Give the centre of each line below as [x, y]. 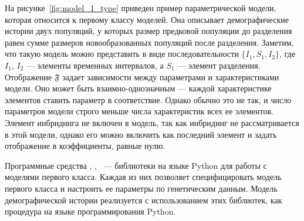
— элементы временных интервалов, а [95, 65]
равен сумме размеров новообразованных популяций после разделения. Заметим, [149, 42]
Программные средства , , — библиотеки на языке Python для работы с [136, 165]
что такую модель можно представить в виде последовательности [122, 54]
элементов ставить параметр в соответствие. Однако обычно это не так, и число [148, 99]
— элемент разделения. [219, 65]
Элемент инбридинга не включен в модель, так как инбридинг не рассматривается [152, 122]
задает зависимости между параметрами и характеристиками [171, 76]
